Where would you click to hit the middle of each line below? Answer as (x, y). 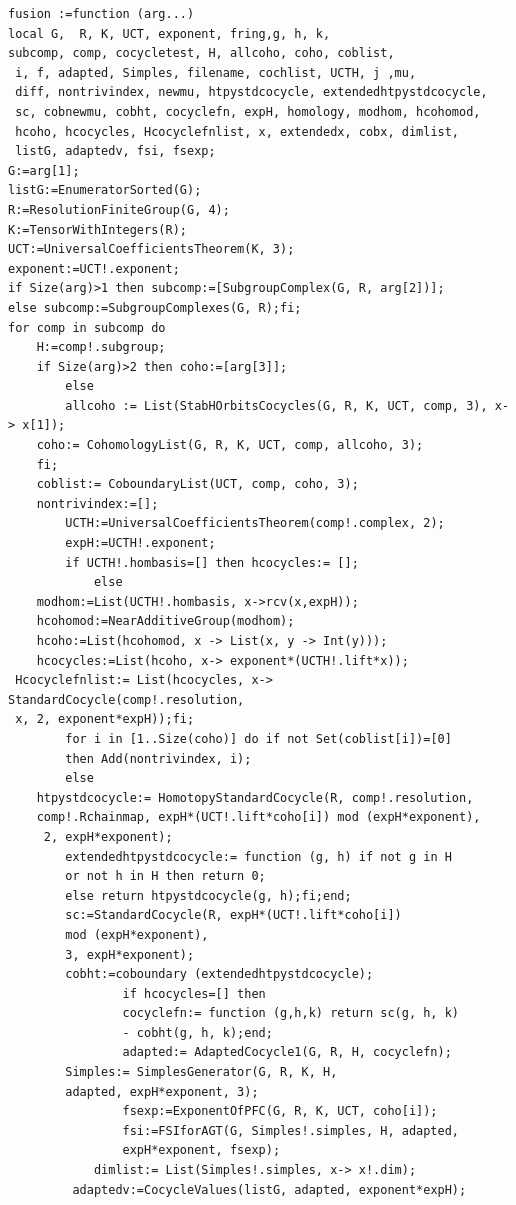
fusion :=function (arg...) (101, 14)
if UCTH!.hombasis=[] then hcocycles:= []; (212, 562)
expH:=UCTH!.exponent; (140, 543)
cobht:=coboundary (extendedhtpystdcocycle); (219, 974)
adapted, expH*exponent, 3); (162, 1091)
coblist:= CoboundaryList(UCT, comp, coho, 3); (197, 484)
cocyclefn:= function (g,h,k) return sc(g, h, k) (291, 1013)
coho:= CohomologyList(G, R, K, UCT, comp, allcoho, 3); (230, 445)
